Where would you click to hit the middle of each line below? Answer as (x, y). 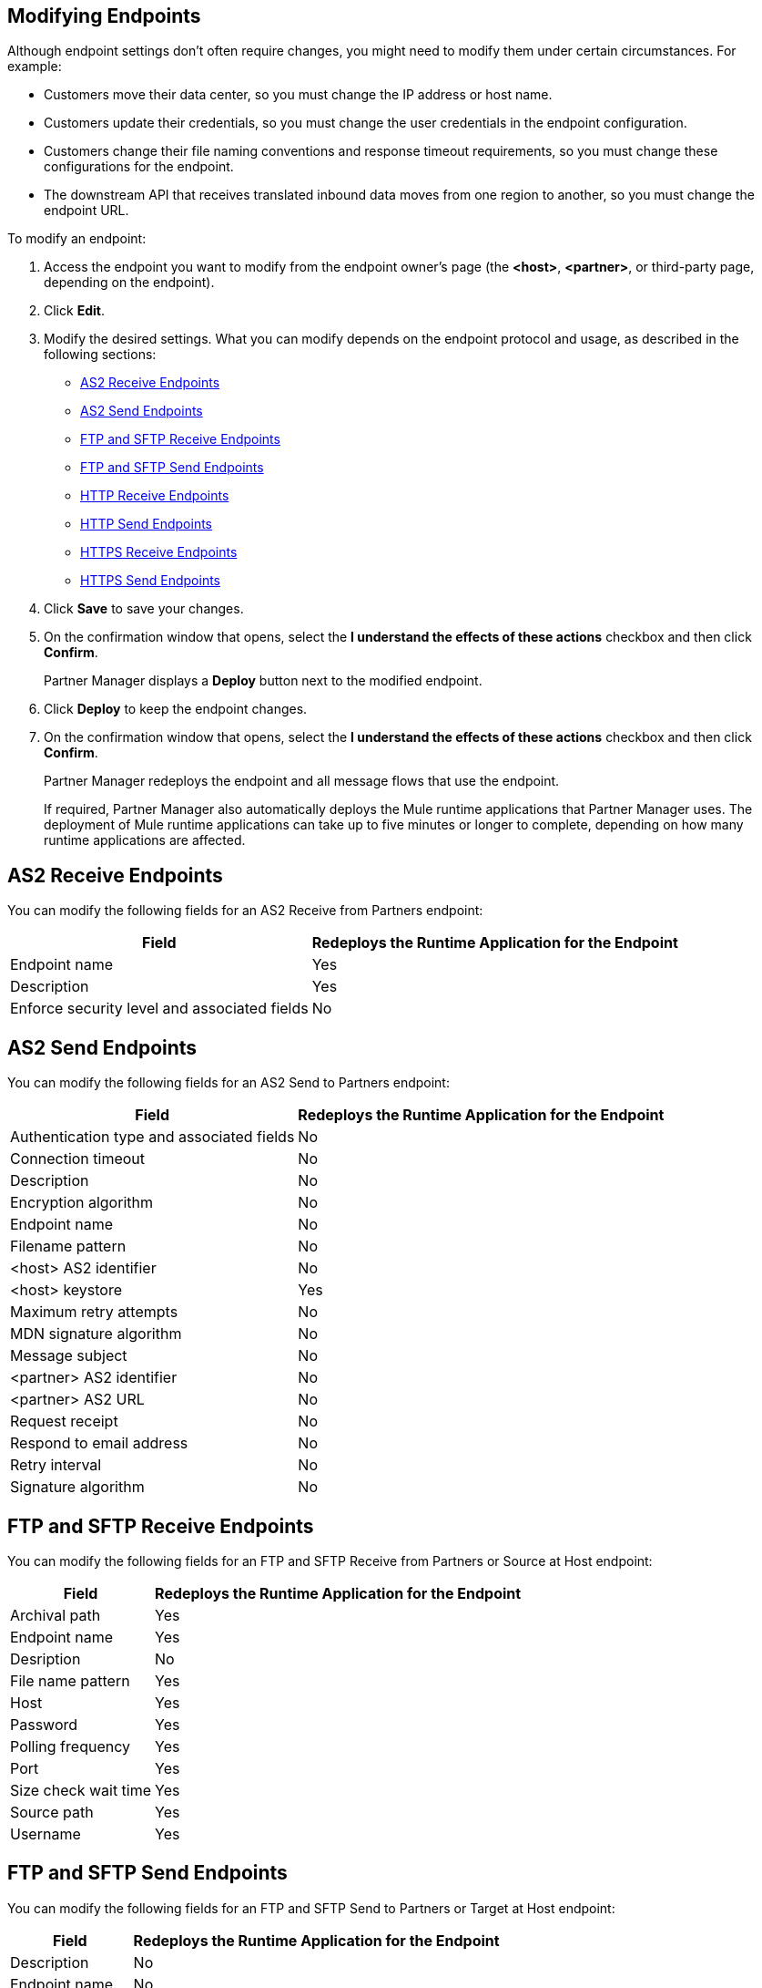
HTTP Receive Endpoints (155, 496)
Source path (52, 1812)
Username (46, 1833)
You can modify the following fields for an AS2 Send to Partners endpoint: (229, 1083)
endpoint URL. (86, 211)
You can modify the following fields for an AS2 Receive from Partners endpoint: (245, 911)
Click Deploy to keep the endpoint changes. (176, 709)
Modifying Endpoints (104, 16)
